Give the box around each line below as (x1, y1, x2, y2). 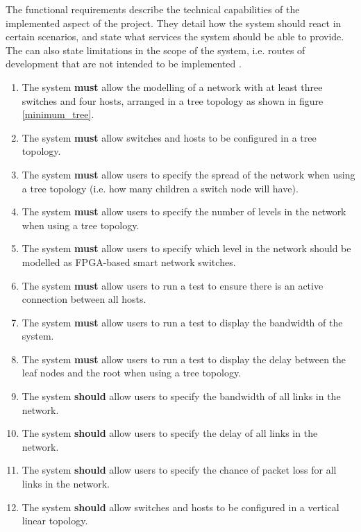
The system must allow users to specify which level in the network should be (22, 241, 351, 256)
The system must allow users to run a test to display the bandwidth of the (22, 315, 343, 329)
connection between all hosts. (22, 292, 146, 306)
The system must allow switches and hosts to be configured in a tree (22, 130, 317, 144)
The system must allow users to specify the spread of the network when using (22, 167, 355, 181)
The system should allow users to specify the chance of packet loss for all (22, 463, 337, 477)
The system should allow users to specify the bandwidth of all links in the (22, 389, 341, 404)
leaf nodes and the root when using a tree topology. (22, 365, 242, 380)
